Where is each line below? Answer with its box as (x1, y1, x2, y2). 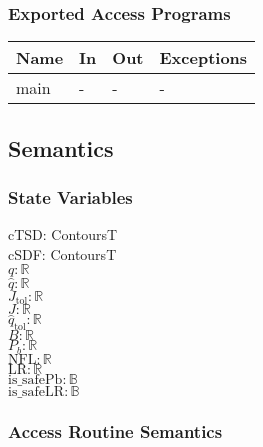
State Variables (8, 184, 133, 209)
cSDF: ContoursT (8, 243, 117, 264)
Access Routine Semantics (8, 419, 223, 444)
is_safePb (8, 372, 63, 387)
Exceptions (159, 46, 248, 70)
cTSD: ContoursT (8, 224, 118, 245)
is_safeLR (8, 384, 65, 399)
